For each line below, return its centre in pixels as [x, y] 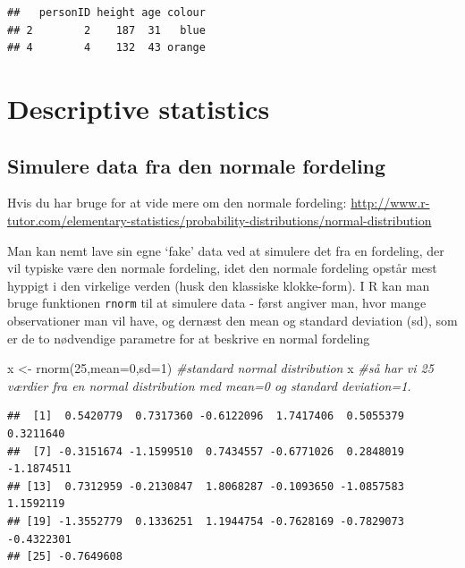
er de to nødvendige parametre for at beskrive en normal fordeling [189, 338]
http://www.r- [390, 203]
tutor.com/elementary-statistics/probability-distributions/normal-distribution [220, 220]
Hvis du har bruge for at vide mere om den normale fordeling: [177, 203]
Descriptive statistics [139, 108]
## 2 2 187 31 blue [106, 30]
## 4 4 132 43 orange [106, 48]
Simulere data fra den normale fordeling [197, 165]
